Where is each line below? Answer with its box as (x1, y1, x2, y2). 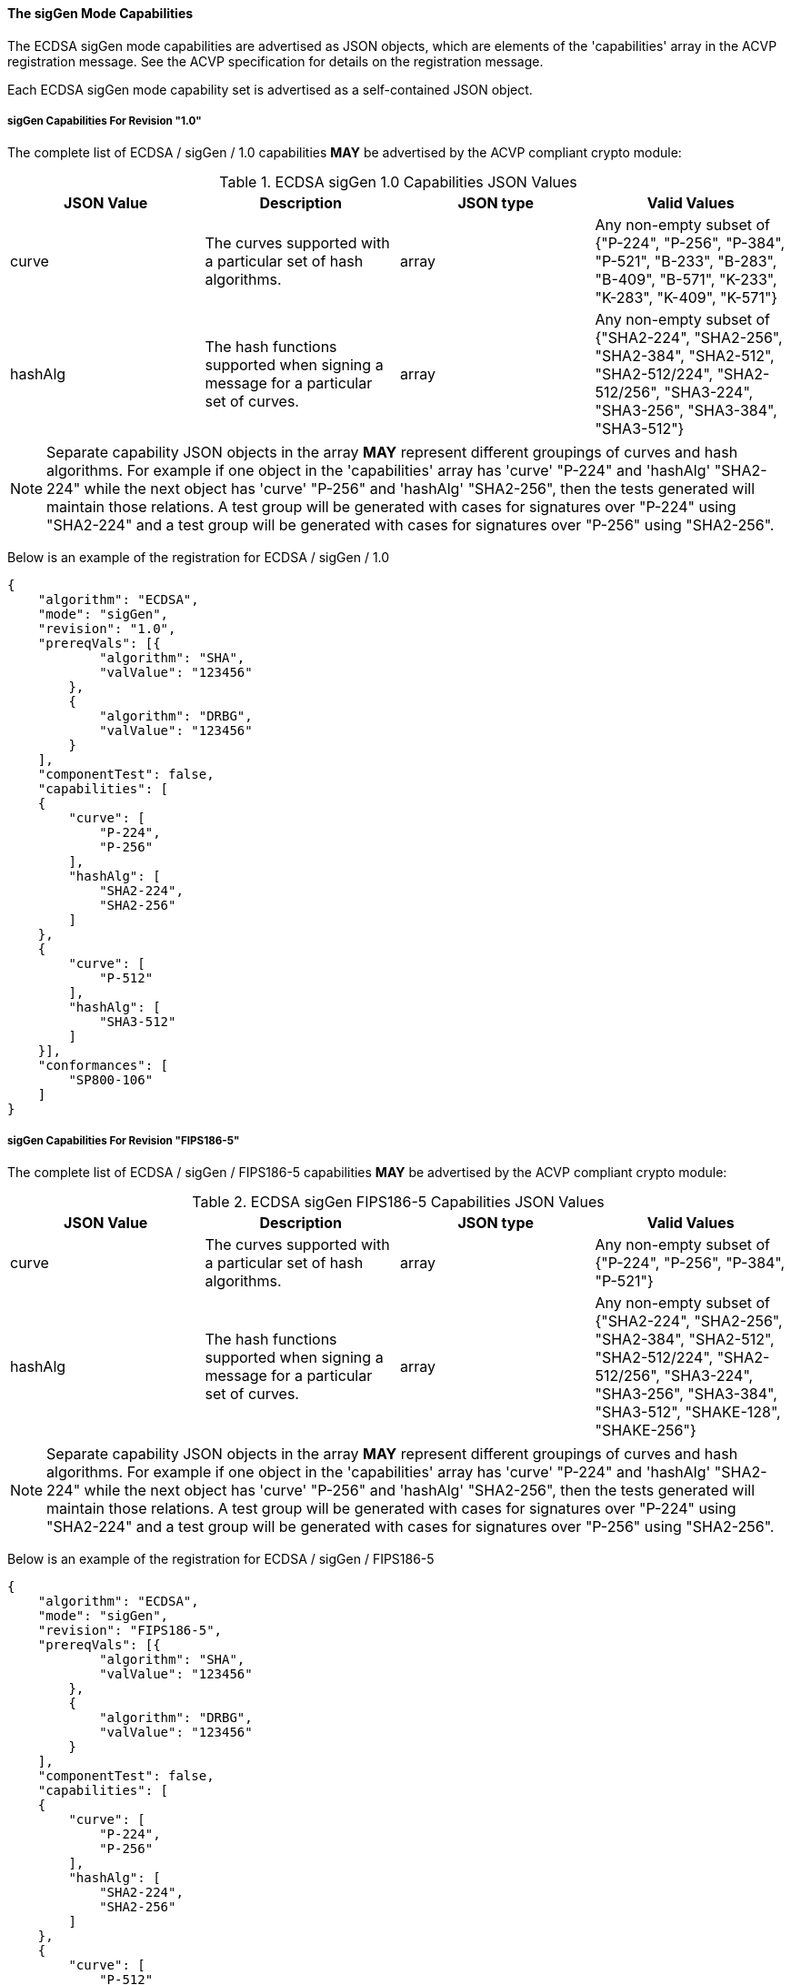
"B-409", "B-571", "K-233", (595, 270, 777, 289)
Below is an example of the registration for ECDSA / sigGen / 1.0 (7, 549, 390, 566)
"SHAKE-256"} (595, 1421, 696, 1440)
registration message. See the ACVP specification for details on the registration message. (7, 53, 544, 69)
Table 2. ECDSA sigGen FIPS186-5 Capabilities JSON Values (192, 1193, 605, 1212)
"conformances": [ (37, 1058, 169, 1073)
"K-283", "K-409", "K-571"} (595, 288, 778, 307)
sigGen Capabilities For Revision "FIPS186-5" (7, 1134, 240, 1147)
